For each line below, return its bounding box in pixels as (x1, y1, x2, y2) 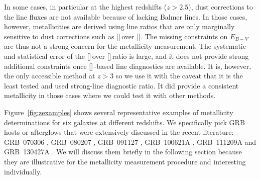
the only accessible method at (4, 70, 95, 81)
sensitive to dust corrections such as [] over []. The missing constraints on (4, 31, 228, 41)
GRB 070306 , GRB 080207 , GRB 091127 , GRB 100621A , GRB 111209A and (4, 136, 256, 147)
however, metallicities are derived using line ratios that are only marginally (4, 21, 235, 32)
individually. (4, 166, 42, 176)
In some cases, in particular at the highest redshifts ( (4, 2, 167, 12)
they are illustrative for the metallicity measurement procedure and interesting (4, 156, 246, 166)
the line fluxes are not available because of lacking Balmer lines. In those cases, (4, 11, 247, 22)
